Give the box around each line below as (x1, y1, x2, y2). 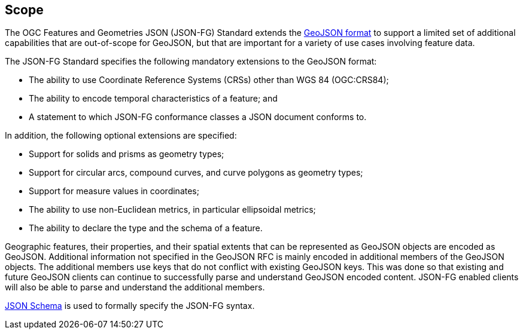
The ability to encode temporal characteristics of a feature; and (29, 93, 278, 104)
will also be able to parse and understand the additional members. (5, 282, 265, 293)
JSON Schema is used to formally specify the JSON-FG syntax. (5, 301, 255, 311)
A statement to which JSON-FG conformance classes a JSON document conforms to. (29, 112, 367, 122)
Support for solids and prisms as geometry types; (29, 149, 224, 160)
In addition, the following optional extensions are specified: (5, 130, 237, 141)
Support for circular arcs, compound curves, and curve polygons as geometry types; (29, 167, 363, 178)
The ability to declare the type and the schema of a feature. (29, 223, 263, 234)
